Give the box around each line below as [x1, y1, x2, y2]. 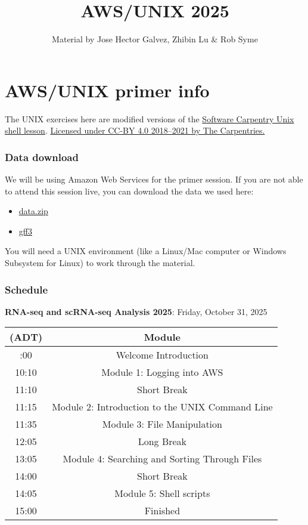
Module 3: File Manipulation [102, 417, 222, 431]
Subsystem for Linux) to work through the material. [5, 257, 195, 269]
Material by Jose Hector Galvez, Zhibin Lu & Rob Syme [52, 33, 258, 45]
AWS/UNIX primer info [5, 78, 210, 102]
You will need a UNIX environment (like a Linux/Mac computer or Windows [5, 245, 287, 257]
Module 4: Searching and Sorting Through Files [63, 452, 262, 466]
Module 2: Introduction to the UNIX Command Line [52, 400, 273, 414]
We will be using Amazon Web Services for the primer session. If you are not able [5, 173, 303, 186]
